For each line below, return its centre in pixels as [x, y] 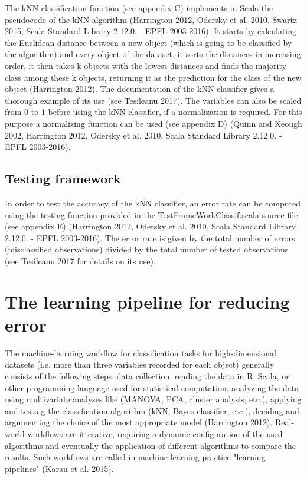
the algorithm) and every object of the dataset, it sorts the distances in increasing [153, 54]
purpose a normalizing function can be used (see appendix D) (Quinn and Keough [153, 123]
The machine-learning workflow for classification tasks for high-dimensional [141, 352]
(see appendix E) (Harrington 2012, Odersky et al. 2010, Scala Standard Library [151, 226]
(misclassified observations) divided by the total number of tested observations [147, 249]
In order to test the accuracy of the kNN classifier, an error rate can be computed [153, 203]
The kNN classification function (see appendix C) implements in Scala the [139, 8]
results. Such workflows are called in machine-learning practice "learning [135, 457]
